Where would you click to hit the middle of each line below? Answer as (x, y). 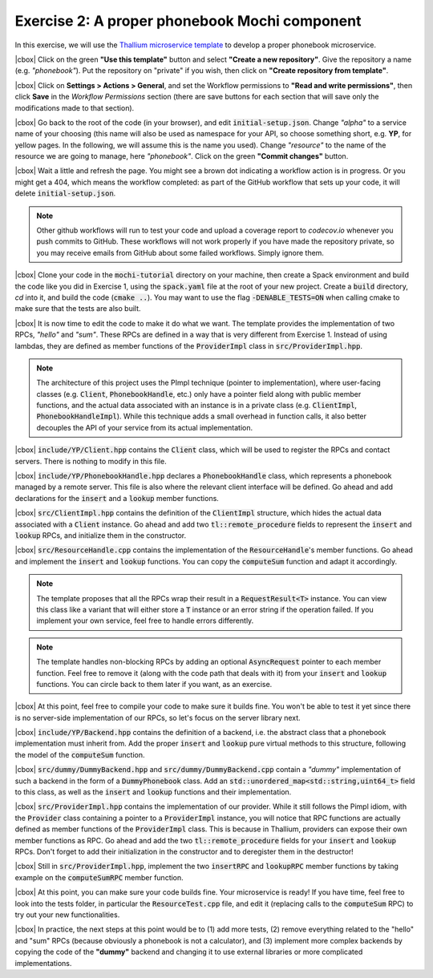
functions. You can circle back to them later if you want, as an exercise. (154, 684)
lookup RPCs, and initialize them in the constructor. (101, 535)
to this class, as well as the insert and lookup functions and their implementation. (153, 792)
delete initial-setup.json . (65, 193)
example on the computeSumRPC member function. (99, 877)
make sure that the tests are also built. (78, 309)
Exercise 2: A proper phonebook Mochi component (188, 21)
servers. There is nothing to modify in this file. (91, 461)
